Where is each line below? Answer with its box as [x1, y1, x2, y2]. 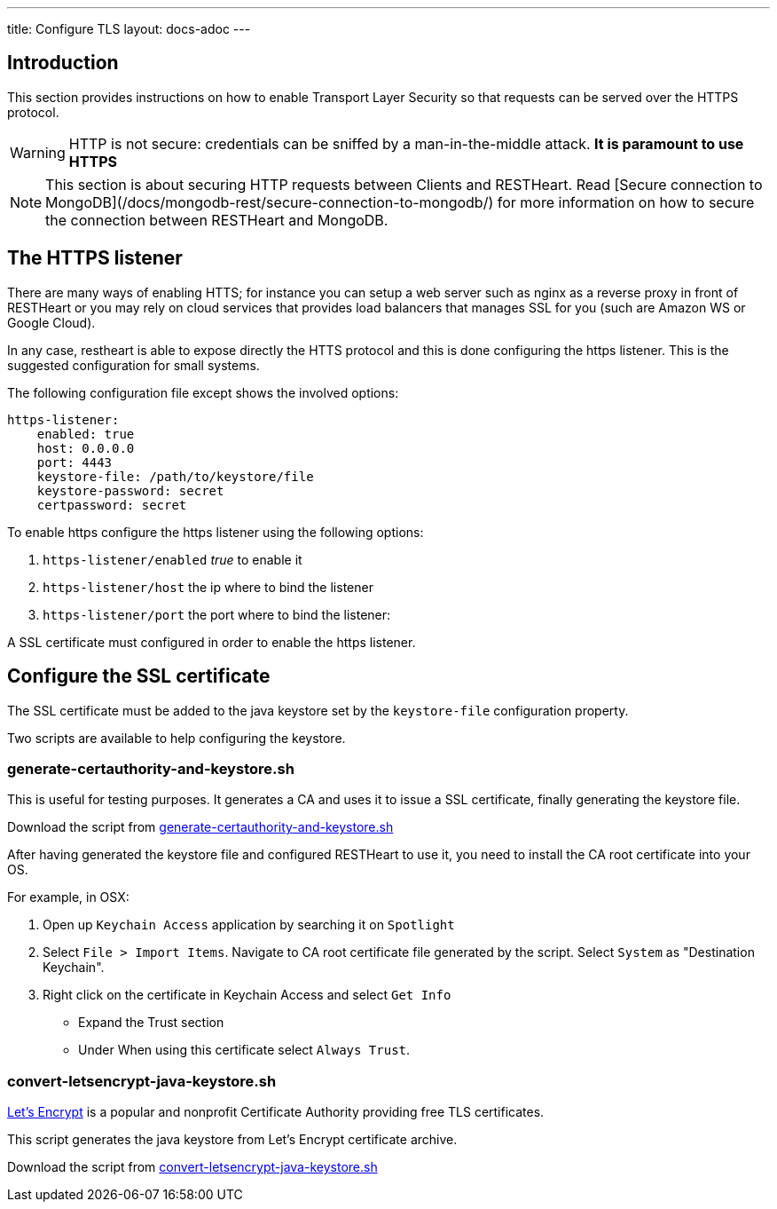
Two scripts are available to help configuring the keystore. [7, 730, 346, 746]
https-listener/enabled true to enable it [43, 551, 302, 567]
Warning [10, 143, 66, 162]
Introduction [7, 51, 119, 75]
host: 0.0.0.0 [36, 440, 135, 455]
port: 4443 [36, 454, 113, 470]
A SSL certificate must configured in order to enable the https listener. [7, 634, 416, 650]
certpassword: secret [36, 497, 187, 512]
